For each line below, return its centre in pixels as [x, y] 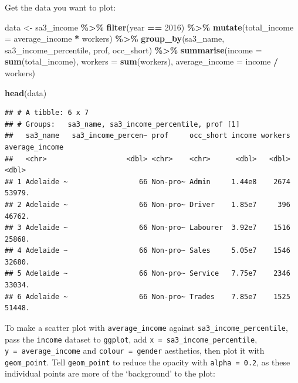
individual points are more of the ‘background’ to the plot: [110, 373]
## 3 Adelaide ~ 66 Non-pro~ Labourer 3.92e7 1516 [148, 228]
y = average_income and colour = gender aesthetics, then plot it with [135, 350]
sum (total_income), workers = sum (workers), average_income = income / [141, 61]
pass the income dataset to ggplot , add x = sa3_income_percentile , [131, 339]
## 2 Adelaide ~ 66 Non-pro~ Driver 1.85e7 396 [148, 204]
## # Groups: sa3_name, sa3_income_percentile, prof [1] [122, 124]
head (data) [26, 92]
